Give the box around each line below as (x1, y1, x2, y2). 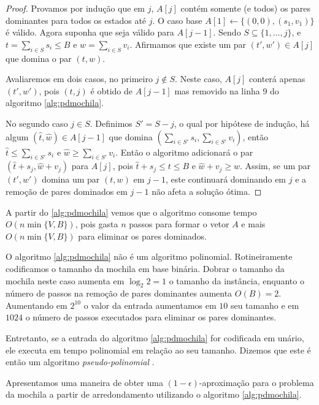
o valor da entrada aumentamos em (83, 298, 217, 311)
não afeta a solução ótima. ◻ (152, 184, 262, 197)
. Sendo (213, 26, 241, 39)
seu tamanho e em (230, 298, 299, 311)
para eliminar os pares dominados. (78, 229, 207, 242)
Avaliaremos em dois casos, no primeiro (6, 72, 153, 85)
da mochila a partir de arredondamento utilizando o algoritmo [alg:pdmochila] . (6, 388, 302, 401)
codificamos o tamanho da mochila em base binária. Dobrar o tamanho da (6, 262, 285, 274)
